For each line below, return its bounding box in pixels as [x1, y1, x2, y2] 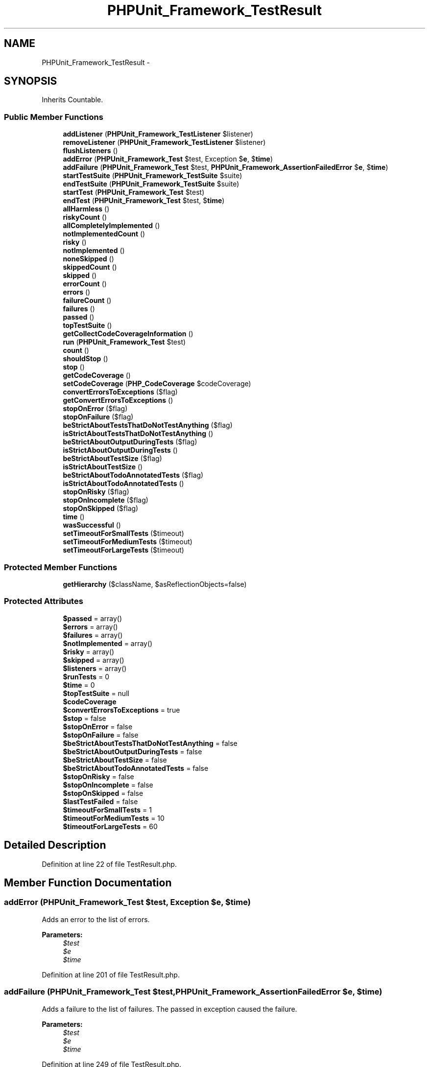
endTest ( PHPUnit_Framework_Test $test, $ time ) [63, 196, 225, 205]
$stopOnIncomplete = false [63, 780, 153, 789]
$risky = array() [63, 647, 115, 656]
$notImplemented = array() [63, 639, 153, 648]
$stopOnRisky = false [63, 772, 134, 781]
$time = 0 [63, 680, 95, 689]
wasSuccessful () [63, 521, 121, 530]
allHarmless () [63, 205, 110, 213]
